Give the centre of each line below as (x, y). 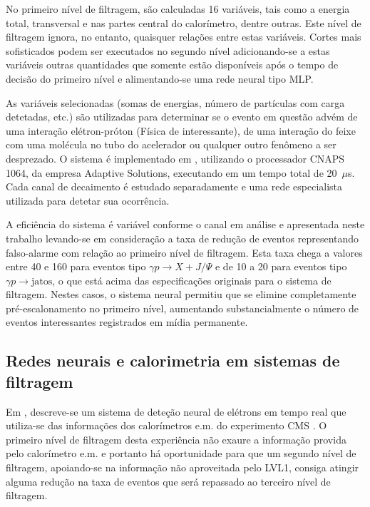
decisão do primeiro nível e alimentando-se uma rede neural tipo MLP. (160, 78)
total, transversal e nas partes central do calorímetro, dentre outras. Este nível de (184, 22)
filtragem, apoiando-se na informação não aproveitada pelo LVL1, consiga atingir (183, 467)
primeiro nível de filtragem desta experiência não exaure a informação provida (176, 439)
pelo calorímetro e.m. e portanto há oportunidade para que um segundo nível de (181, 453)
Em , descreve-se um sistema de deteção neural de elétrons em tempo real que (176, 411)
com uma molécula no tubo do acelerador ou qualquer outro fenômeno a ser (171, 144)
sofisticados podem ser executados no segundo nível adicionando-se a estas (168, 50)
